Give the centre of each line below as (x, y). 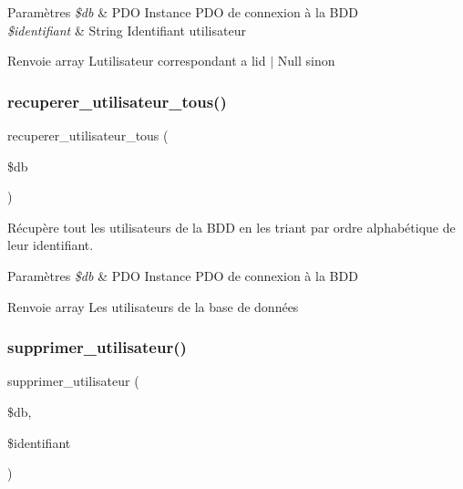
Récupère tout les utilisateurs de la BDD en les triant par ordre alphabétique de (231, 227)
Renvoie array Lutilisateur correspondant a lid (137, 61)
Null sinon (306, 61)
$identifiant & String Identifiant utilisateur (127, 30)
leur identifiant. (51, 245)
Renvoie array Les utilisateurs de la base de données (153, 306)
